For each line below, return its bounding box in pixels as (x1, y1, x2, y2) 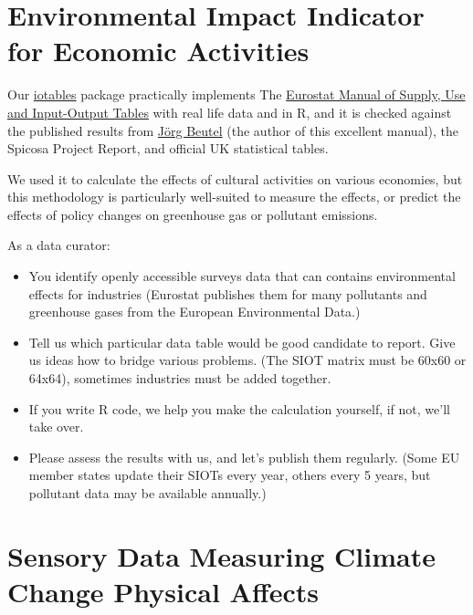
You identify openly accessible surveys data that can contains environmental (28, 266, 456, 286)
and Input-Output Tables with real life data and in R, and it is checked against (7, 102, 452, 121)
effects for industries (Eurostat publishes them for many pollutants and (28, 284, 427, 303)
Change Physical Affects (7, 572, 319, 610)
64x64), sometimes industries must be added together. (28, 369, 331, 388)
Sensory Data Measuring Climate (7, 537, 436, 574)
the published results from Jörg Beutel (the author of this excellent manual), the (7, 120, 458, 140)
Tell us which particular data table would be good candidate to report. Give (28, 332, 456, 351)
